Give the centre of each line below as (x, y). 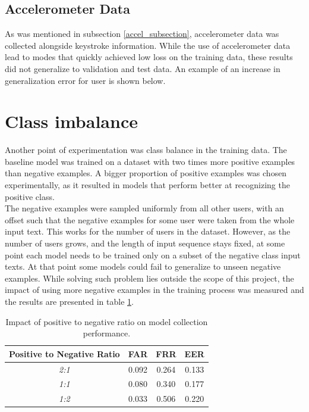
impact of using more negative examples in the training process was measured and (154, 290)
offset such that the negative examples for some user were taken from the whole (150, 219)
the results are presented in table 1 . (69, 302)
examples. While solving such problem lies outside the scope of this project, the (149, 278)
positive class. (30, 196)
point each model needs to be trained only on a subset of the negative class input (153, 255)
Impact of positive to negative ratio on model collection (107, 321)
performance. (107, 333)
